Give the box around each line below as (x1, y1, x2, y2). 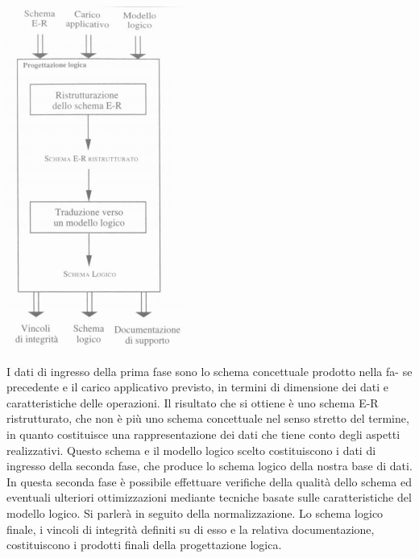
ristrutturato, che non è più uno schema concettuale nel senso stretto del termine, (6, 410, 409, 427)
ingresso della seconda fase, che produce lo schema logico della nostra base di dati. (6, 457, 413, 474)
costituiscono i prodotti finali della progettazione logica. (6, 536, 282, 553)
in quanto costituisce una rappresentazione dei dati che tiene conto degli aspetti (6, 425, 400, 442)
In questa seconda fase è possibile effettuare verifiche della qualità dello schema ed (6, 473, 412, 490)
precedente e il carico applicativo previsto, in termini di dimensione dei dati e (6, 378, 388, 395)
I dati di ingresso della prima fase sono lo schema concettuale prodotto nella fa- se (6, 362, 413, 379)
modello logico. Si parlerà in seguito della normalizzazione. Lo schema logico (6, 504, 384, 521)
